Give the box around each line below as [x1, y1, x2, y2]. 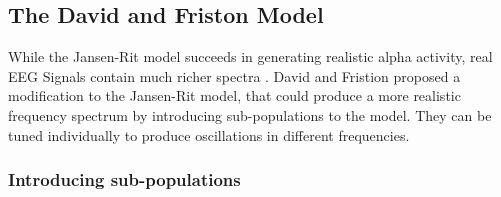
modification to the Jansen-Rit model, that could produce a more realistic [8, 85, 461, 106]
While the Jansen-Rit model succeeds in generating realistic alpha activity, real [8, 46, 493, 67]
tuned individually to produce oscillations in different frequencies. [8, 124, 410, 145]
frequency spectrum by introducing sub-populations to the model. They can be [8, 104, 492, 125]
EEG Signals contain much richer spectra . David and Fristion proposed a [8, 65, 461, 86]
